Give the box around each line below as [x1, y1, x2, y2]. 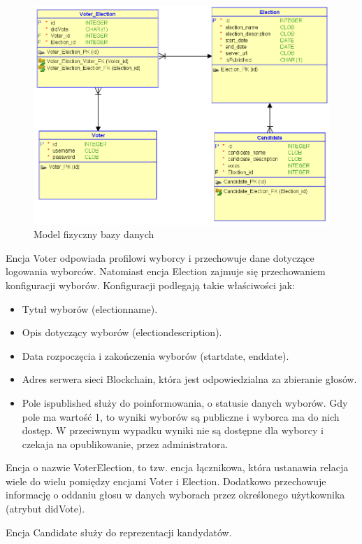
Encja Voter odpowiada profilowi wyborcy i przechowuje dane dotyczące [6, 250, 314, 265]
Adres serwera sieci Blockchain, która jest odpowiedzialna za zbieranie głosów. [22, 372, 357, 386]
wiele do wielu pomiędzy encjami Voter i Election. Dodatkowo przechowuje [6, 473, 326, 488]
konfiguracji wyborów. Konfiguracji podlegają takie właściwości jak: [6, 277, 296, 292]
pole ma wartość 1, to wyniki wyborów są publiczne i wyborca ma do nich [22, 409, 340, 424]
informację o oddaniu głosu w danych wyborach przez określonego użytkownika [6, 487, 345, 502]
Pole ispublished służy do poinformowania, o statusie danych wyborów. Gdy [22, 395, 348, 410]
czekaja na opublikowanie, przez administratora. [22, 436, 229, 451]
